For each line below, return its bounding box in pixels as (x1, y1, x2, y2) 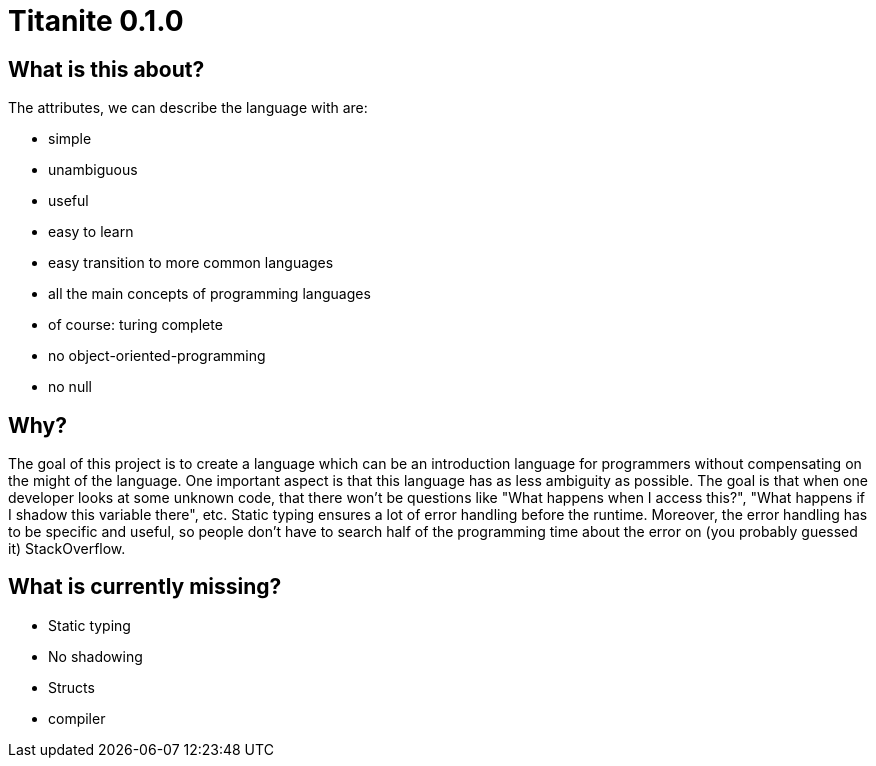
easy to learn (48, 223, 134, 241)
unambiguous (48, 161, 138, 179)
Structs (48, 678, 95, 696)
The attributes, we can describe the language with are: (8, 99, 368, 117)
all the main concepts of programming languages (48, 285, 371, 303)
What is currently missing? (8, 574, 282, 600)
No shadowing (48, 647, 143, 665)
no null (48, 378, 92, 396)
